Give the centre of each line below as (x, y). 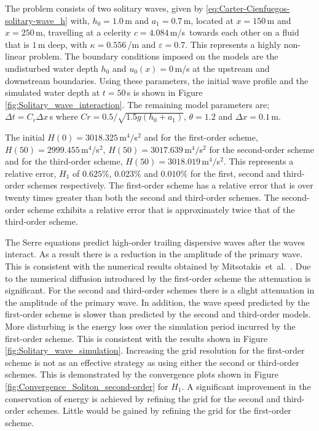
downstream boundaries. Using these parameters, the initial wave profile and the (157, 80)
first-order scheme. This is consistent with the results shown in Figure (136, 338)
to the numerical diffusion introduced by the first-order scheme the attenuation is (158, 278)
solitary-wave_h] (37, 20)
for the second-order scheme (262, 149)
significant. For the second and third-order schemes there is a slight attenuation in (160, 290)
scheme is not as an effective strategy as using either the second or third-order (152, 362)
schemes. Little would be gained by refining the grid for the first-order (159, 410)
